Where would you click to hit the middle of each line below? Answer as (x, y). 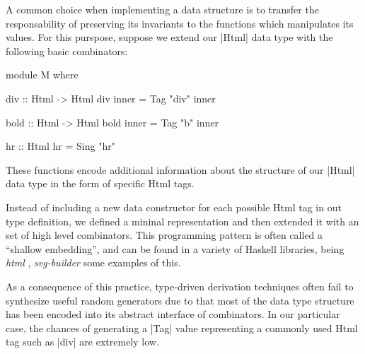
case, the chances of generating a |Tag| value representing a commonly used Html (182, 328)
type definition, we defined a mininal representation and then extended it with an (182, 221)
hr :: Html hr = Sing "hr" (60, 146)
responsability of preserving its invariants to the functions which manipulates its (180, 23)
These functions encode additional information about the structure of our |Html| (180, 169)
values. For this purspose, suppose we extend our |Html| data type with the (169, 37)
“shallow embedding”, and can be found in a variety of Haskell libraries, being (175, 248)
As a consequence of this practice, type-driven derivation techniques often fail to (180, 286)
